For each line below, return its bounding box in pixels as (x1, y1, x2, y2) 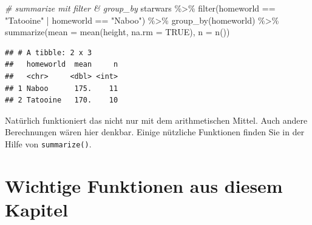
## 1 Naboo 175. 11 (5, 84, 118, 93)
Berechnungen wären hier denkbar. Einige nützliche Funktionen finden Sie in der (5, 126, 305, 138)
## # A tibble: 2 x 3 (5, 48, 92, 57)
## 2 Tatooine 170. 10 (5, 96, 118, 105)
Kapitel (5, 196, 68, 221)
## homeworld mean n (5, 60, 118, 69)
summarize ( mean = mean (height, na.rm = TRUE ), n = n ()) (5, 25, 230, 38)
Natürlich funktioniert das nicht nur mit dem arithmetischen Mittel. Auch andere (5, 113, 308, 126)
